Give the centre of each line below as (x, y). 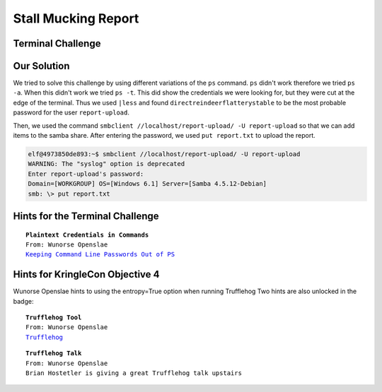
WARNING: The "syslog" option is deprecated (106, 164)
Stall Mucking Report (76, 18)
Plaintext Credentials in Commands (87, 234)
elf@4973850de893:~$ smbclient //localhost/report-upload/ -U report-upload (164, 154)
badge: (23, 301)
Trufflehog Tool (54, 317)
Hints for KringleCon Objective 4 (86, 274)
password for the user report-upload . (71, 112)
